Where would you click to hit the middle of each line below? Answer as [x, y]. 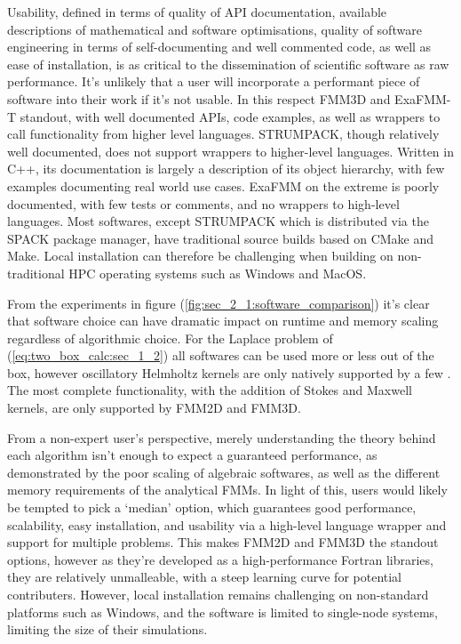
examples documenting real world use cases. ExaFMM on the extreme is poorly [223, 185]
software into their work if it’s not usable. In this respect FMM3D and [199, 98]
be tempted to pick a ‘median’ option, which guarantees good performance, [212, 507]
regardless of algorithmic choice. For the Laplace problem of [170, 338]
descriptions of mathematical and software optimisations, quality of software [215, 29]
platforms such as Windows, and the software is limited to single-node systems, [223, 612]
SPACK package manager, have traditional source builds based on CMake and [221, 238]
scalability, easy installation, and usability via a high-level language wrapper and [227, 524]
